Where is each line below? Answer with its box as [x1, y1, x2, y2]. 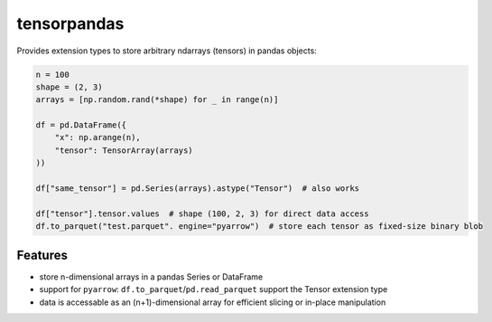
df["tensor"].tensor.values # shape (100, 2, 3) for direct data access [35, 208, 369, 219]
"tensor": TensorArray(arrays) [54, 145, 193, 156]
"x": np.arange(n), [54, 132, 142, 143]
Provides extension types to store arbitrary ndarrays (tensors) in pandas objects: [16, 45, 318, 56]
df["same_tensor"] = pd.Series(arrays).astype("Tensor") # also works [35, 184, 360, 194]
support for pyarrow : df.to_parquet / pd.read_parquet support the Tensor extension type [39, 284, 388, 295]
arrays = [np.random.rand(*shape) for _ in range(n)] [35, 95, 279, 105]
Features [16, 247, 68, 262]
